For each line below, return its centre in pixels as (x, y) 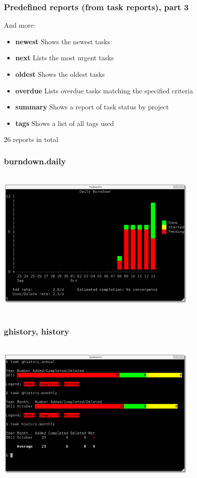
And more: (20, 25)
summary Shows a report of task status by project (92, 107)
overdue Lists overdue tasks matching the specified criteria (104, 90)
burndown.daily (35, 161)
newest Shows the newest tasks (63, 41)
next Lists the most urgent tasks (65, 58)
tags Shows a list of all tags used (65, 123)
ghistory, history (37, 331)
